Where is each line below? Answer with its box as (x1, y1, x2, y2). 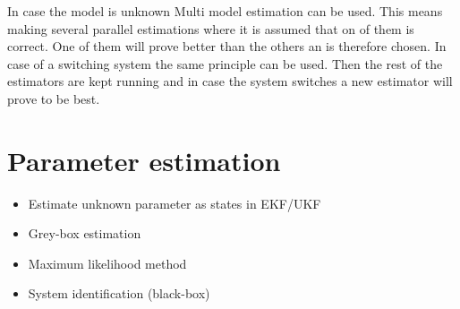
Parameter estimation (7, 142, 281, 178)
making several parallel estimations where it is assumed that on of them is (7, 19, 414, 38)
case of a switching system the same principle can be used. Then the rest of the (7, 54, 443, 73)
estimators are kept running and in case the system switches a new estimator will (7, 72, 453, 90)
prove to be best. (7, 89, 100, 107)
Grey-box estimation (28, 224, 141, 243)
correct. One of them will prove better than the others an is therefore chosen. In (7, 37, 447, 56)
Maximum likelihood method (28, 253, 187, 272)
